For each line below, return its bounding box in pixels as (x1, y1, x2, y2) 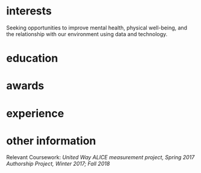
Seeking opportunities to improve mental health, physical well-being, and (6, 24, 188, 31)
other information (6, 134, 96, 148)
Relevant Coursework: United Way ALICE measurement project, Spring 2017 (6, 154, 195, 161)
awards (6, 79, 45, 93)
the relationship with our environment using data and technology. (6, 30, 168, 37)
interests (6, 4, 52, 18)
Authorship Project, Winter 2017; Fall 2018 (6, 160, 110, 168)
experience (6, 106, 64, 120)
